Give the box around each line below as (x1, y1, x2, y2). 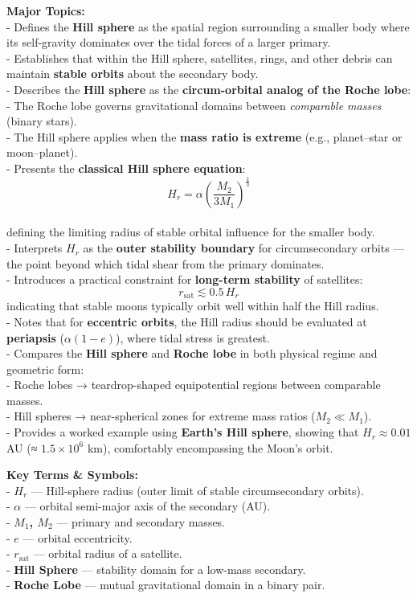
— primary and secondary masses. (56, 514, 226, 530)
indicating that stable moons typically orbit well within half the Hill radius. (6, 297, 379, 314)
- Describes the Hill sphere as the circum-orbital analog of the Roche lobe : (6, 80, 411, 97)
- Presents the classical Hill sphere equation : (6, 159, 246, 176)
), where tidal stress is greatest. (116, 329, 270, 346)
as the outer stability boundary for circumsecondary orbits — (83, 240, 405, 256)
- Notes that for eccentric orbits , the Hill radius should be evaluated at (6, 313, 367, 330)
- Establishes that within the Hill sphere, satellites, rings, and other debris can (6, 49, 393, 66)
